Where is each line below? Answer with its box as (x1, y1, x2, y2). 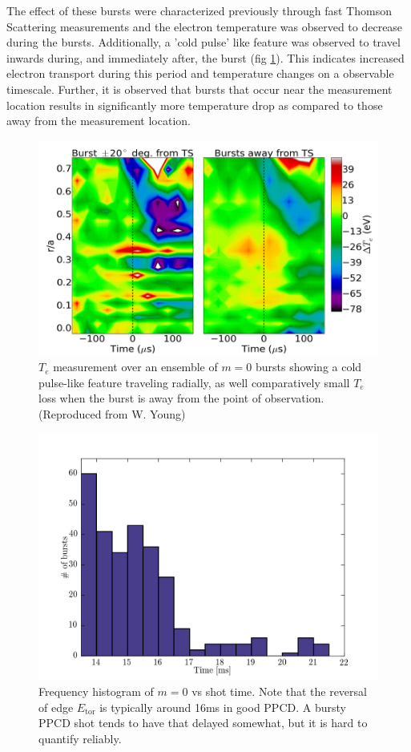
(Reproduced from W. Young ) (38, 405, 186, 422)
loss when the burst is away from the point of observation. (38, 390, 324, 406)
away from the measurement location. (6, 112, 191, 129)
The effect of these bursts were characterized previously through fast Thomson (6, 2, 392, 18)
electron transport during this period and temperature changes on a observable (6, 65, 394, 82)
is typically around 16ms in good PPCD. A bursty (99, 698, 346, 715)
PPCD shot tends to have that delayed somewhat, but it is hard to (38, 714, 368, 731)
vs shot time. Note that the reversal (191, 683, 367, 700)
